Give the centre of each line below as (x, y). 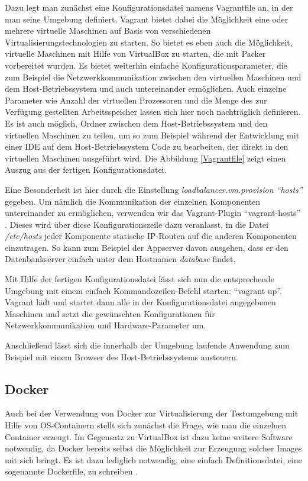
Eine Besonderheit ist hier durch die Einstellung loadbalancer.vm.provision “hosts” (154, 189)
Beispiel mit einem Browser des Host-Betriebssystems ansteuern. (121, 356)
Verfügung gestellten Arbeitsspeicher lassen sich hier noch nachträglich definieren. (153, 112)
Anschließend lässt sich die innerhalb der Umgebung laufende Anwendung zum (147, 345)
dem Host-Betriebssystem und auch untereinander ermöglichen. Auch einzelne (146, 88)
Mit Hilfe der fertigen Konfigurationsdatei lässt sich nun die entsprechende (140, 279)
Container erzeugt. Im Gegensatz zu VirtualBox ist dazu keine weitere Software (149, 436)
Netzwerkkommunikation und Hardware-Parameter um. (106, 325)
